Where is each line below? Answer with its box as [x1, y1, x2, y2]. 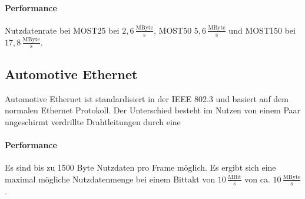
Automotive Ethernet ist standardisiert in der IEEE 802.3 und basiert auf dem [5, 92, 289, 105]
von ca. [244, 172, 270, 185]
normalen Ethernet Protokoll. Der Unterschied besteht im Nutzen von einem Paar [5, 104, 301, 116]
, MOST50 [154, 24, 192, 36]
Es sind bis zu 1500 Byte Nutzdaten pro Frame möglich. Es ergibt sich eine [5, 161, 276, 174]
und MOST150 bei [228, 24, 296, 36]
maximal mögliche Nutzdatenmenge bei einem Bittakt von [5, 172, 216, 185]
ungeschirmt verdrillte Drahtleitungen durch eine [5, 115, 181, 128]
